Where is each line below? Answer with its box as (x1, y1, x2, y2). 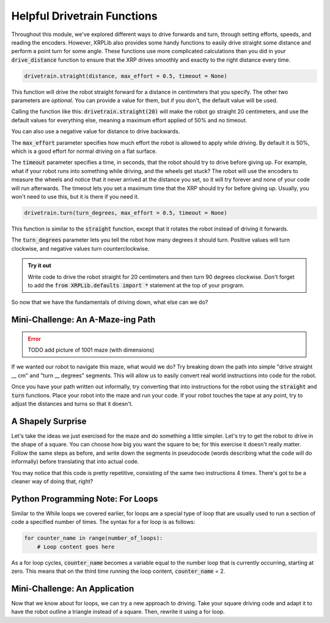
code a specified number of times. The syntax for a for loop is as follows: (11, 518, 196, 526)
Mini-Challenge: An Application (11, 583, 134, 594)
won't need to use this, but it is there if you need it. (11, 193, 139, 200)
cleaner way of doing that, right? (11, 477, 94, 485)
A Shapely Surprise (11, 416, 87, 426)
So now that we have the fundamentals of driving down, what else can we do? (11, 298, 208, 306)
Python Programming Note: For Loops (11, 493, 158, 504)
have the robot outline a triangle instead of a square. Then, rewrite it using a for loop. (11, 608, 226, 616)
